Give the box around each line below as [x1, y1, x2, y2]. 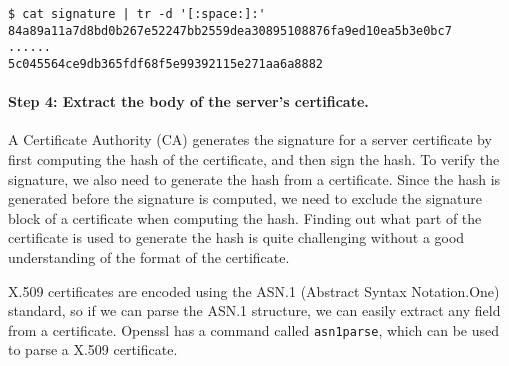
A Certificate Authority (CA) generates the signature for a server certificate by [8, 129, 492, 150]
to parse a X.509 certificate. [8, 339, 178, 360]
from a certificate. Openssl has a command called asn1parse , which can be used [8, 319, 500, 340]
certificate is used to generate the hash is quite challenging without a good [8, 227, 465, 248]
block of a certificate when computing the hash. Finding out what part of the [8, 207, 482, 228]
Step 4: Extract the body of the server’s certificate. [8, 91, 369, 112]
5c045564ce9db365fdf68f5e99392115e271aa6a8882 [8, 56, 323, 71]
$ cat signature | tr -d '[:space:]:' [8, 7, 266, 21]
